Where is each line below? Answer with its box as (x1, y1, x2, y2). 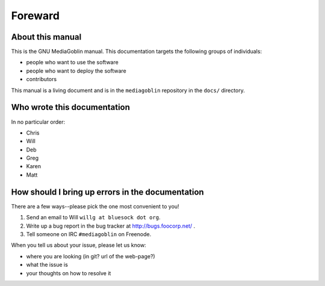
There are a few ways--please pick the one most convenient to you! (11, 202, 180, 210)
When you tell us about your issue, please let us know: (11, 242, 147, 249)
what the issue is (26, 261, 69, 269)
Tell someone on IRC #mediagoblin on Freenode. (26, 230, 152, 237)
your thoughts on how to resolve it (26, 269, 111, 276)
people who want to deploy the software (26, 67, 126, 75)
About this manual (11, 32, 82, 42)
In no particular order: (11, 118, 66, 126)
